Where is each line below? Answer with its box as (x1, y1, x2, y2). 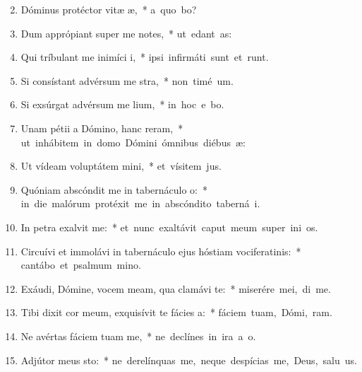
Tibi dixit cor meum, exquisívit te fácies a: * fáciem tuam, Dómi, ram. (20, 305, 332, 320)
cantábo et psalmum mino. (20, 257, 141, 272)
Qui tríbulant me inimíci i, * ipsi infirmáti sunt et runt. (20, 50, 269, 64)
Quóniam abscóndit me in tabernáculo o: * (20, 182, 207, 197)
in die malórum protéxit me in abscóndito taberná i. (20, 196, 260, 211)
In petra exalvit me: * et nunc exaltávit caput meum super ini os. (20, 219, 318, 234)
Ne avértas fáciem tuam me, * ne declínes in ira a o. (20, 328, 256, 343)
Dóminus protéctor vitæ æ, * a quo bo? (20, 2, 197, 16)
